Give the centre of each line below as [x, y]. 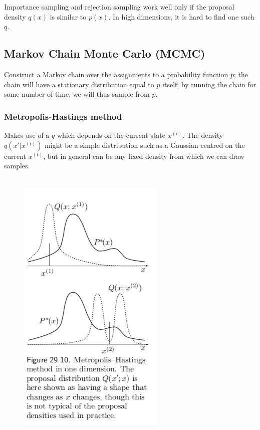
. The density [203, 135]
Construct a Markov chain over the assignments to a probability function [116, 74]
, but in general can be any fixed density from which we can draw [144, 156]
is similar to [68, 16]
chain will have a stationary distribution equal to [79, 84]
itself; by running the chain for [209, 84]
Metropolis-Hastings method [63, 116]
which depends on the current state [111, 135]
